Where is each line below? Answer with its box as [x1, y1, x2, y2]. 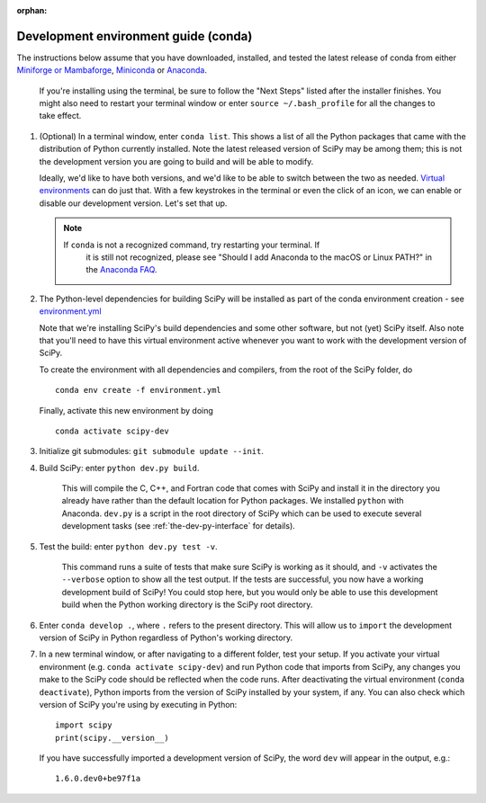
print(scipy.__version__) [55, 733, 170, 743]
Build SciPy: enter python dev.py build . [39, 462, 200, 473]
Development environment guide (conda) [16, 28, 253, 44]
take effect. [39, 111, 82, 121]
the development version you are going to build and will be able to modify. [39, 156, 314, 166]
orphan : [16, 5, 48, 15]
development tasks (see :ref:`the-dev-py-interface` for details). [61, 521, 296, 531]
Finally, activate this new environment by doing [39, 405, 213, 415]
